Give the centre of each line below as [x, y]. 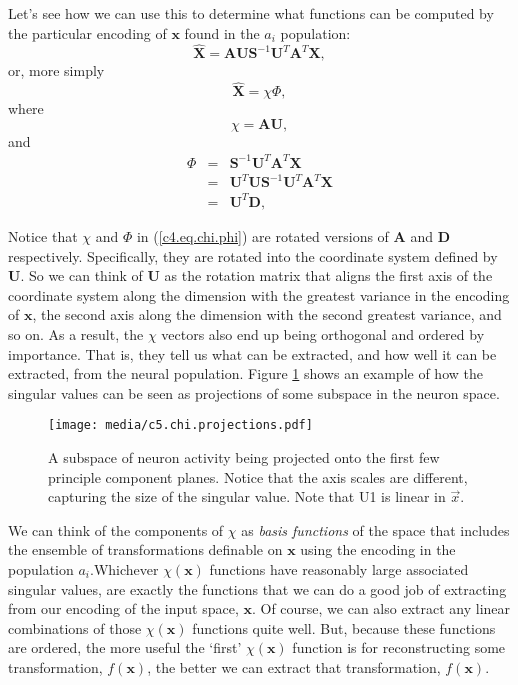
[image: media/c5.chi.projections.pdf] [180, 425]
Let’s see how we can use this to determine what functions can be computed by [251, 13]
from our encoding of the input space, [123, 608]
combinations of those [75, 627]
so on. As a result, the [76, 333]
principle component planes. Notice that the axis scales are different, [258, 476]
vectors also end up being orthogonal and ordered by [323, 333]
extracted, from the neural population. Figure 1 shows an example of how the [245, 373]
